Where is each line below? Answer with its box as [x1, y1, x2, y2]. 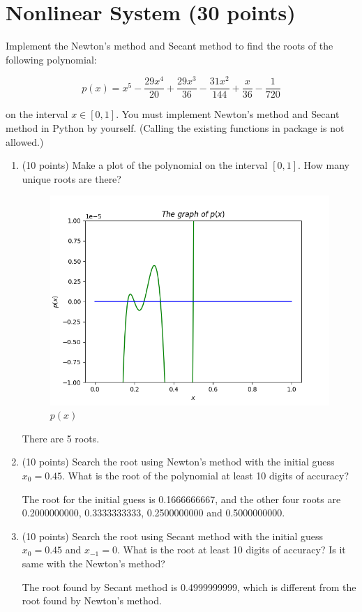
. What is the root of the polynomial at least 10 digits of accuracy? [62, 468, 349, 482]
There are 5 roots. [22, 431, 100, 445]
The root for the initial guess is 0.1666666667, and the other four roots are [22, 491, 341, 506]
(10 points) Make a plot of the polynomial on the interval [22, 158, 268, 172]
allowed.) [6, 134, 44, 149]
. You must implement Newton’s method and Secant [116, 107, 340, 121]
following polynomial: [6, 52, 97, 66]
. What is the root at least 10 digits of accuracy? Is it [116, 542, 346, 557]
